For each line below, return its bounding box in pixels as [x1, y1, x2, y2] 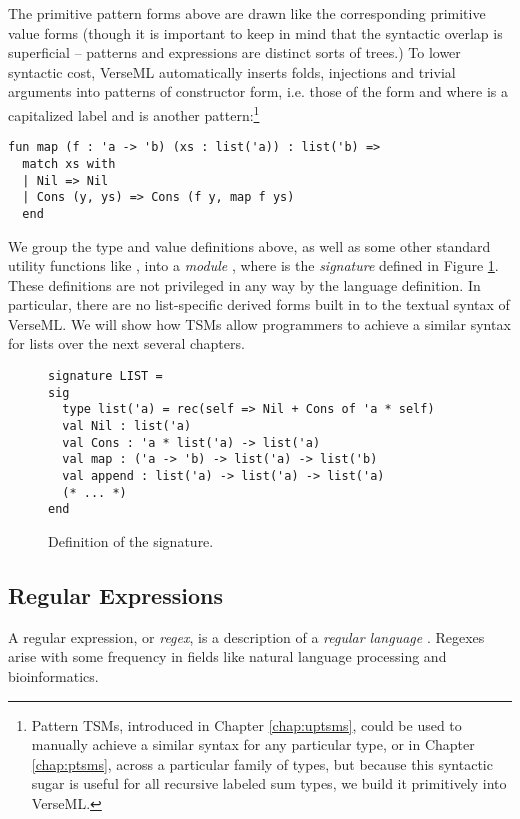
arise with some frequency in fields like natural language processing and [8, 646, 447, 667]
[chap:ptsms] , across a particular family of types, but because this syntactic [31, 753, 493, 774]
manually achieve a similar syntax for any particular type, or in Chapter [31, 734, 475, 755]
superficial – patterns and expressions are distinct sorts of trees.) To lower [8, 42, 461, 63]
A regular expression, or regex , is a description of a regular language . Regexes [8, 626, 485, 647]
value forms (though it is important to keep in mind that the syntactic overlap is [8, 22, 503, 43]
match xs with [22, 156, 116, 171]
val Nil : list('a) [62, 419, 192, 434]
